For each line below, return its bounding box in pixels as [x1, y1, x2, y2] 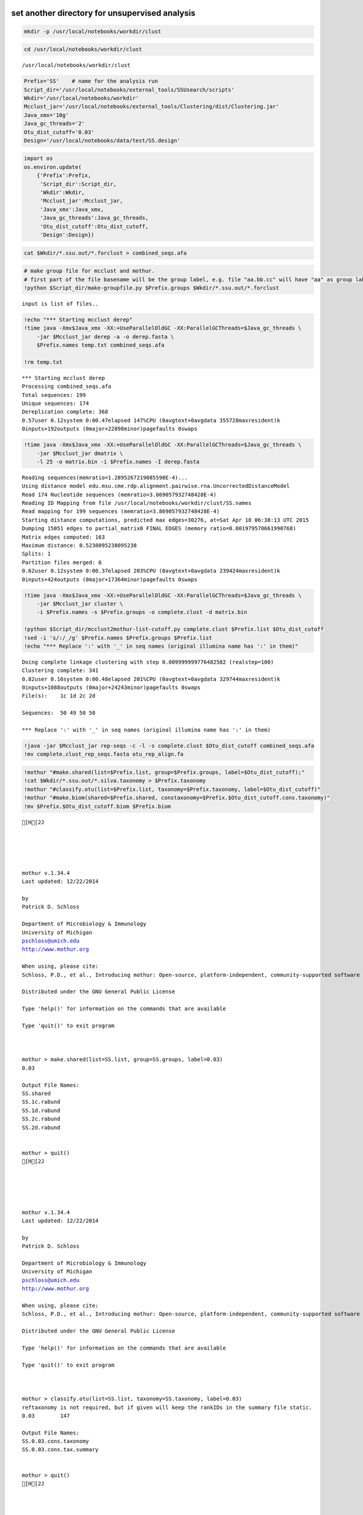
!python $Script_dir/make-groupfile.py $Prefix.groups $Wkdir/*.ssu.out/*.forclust [24, 284, 280, 291]
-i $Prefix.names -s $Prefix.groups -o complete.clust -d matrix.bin [36, 609, 247, 616]
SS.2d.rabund [22, 1124, 60, 1131]
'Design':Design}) [39, 231, 95, 238]
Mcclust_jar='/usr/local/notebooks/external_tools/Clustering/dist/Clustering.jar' [24, 103, 280, 110]
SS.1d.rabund [22, 1107, 60, 1114]
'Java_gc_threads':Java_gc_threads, [39, 215, 149, 221]
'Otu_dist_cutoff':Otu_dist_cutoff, [39, 223, 149, 230]
